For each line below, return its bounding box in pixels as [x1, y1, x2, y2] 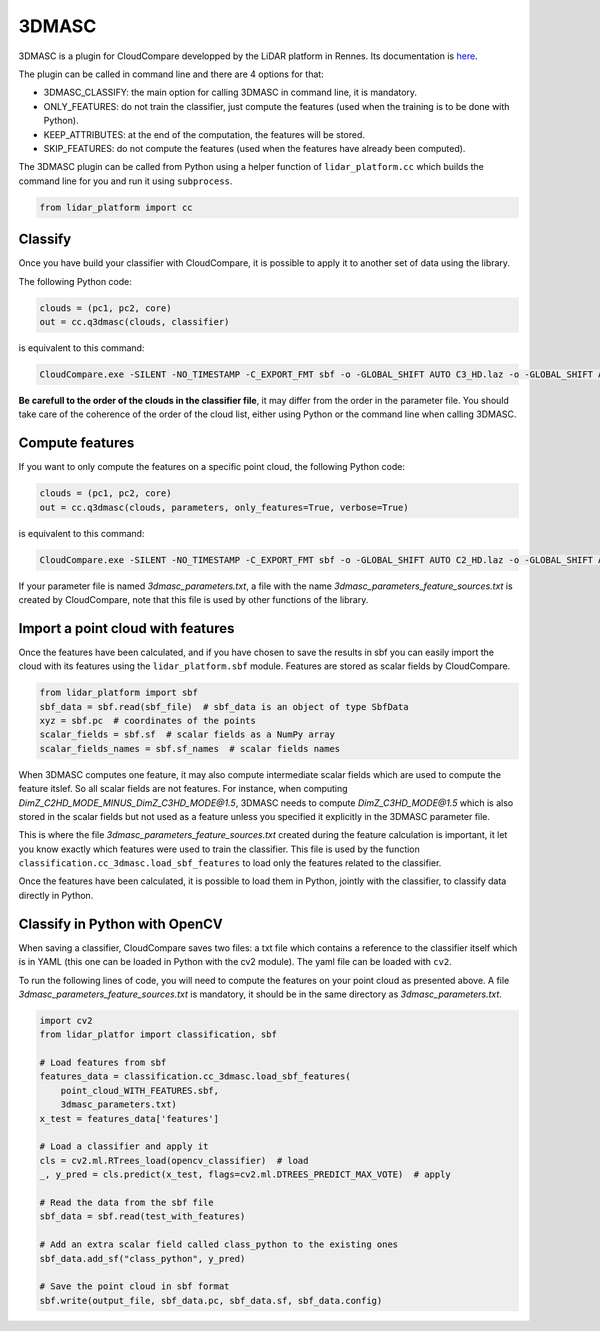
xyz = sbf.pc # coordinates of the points [39, 715, 257, 726]
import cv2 [39, 1015, 93, 1026]
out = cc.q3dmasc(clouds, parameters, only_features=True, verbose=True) [39, 501, 409, 513]
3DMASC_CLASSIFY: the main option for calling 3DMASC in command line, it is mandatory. [43, 86, 418, 99]
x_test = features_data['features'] [39, 1113, 220, 1124]
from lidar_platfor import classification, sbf [39, 1029, 277, 1040]
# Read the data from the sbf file [39, 1196, 214, 1208]
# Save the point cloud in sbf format [39, 1281, 230, 1292]
